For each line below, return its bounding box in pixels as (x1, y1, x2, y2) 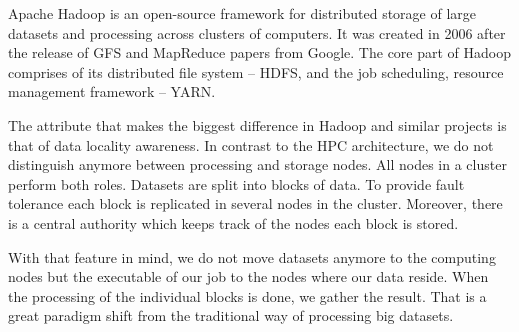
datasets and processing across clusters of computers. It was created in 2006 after (8, 22, 506, 43)
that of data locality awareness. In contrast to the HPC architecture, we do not (8, 134, 494, 155)
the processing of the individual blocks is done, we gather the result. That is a (8, 285, 487, 306)
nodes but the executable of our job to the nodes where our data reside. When (8, 266, 489, 287)
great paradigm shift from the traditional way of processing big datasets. (8, 305, 454, 326)
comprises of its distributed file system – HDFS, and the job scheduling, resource (8, 61, 504, 82)
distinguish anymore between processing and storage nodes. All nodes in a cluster (8, 154, 507, 175)
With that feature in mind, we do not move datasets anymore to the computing (8, 246, 496, 267)
